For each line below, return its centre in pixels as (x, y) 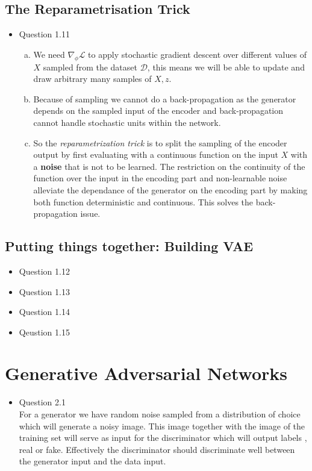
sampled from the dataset (90, 67)
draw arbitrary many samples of (92, 79)
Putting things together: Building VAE (129, 246)
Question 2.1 (42, 402)
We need (49, 54)
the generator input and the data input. (92, 461)
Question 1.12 (44, 271)
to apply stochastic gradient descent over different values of (197, 54)
